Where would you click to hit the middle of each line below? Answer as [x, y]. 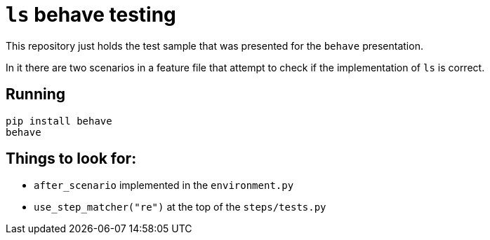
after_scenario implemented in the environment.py [164, 185]
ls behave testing [91, 15]
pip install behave [59, 121]
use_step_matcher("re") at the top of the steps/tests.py [180, 207]
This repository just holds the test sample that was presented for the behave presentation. [214, 45]
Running [36, 94]
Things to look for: [71, 159]
